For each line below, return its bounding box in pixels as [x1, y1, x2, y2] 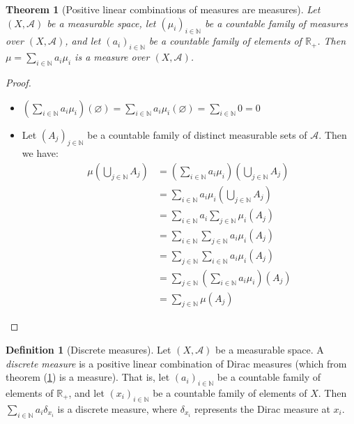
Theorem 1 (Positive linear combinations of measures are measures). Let [6, 2, 321, 16]
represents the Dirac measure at [194, 401, 330, 416]
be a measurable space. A [215, 342, 324, 356]
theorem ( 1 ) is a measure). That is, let [6, 370, 170, 384]
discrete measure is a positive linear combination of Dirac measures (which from [6, 356, 347, 370]
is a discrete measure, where [57, 401, 178, 416]
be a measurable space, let [47, 15, 156, 30]
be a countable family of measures [204, 15, 348, 30]
